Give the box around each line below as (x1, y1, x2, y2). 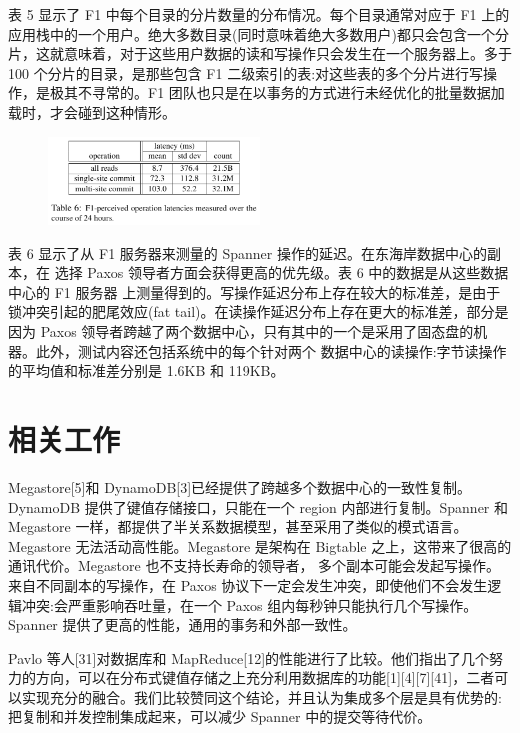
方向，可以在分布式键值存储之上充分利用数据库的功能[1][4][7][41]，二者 (35, 667, 495, 688)
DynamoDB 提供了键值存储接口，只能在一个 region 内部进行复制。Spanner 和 (8, 496, 509, 517)
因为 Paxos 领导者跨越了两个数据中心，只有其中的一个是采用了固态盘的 (8, 321, 474, 342)
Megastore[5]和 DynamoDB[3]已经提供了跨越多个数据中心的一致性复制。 (8, 476, 472, 497)
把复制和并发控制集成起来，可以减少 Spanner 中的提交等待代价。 (8, 706, 432, 727)
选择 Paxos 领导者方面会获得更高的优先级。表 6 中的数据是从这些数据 (54, 262, 509, 283)
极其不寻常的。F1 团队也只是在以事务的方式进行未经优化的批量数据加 (49, 82, 505, 103)
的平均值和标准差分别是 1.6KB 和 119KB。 (8, 360, 285, 381)
